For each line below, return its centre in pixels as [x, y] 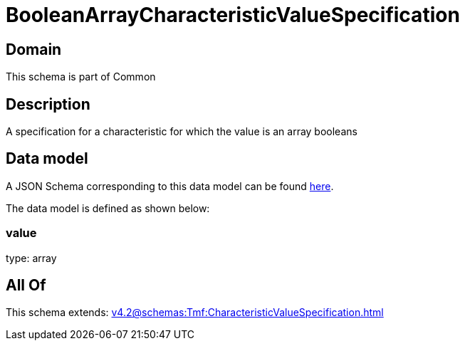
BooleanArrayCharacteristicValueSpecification [233, 15]
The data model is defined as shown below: [108, 208]
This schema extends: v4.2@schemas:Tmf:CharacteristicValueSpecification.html [195, 313]
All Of [26, 285]
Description [48, 104]
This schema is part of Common [81, 77]
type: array [31, 258]
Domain [34, 49]
